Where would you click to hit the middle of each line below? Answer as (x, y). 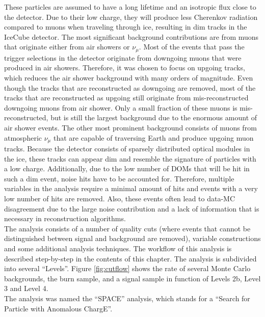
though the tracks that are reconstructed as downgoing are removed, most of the (130, 87)
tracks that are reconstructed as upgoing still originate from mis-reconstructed (126, 98)
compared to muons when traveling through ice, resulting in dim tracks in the (126, 27)
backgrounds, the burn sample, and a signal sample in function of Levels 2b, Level (132, 278)
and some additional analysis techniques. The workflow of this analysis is (118, 248)
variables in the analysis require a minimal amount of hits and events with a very (131, 188)
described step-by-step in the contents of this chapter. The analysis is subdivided (130, 258)
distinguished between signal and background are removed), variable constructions (132, 238)
